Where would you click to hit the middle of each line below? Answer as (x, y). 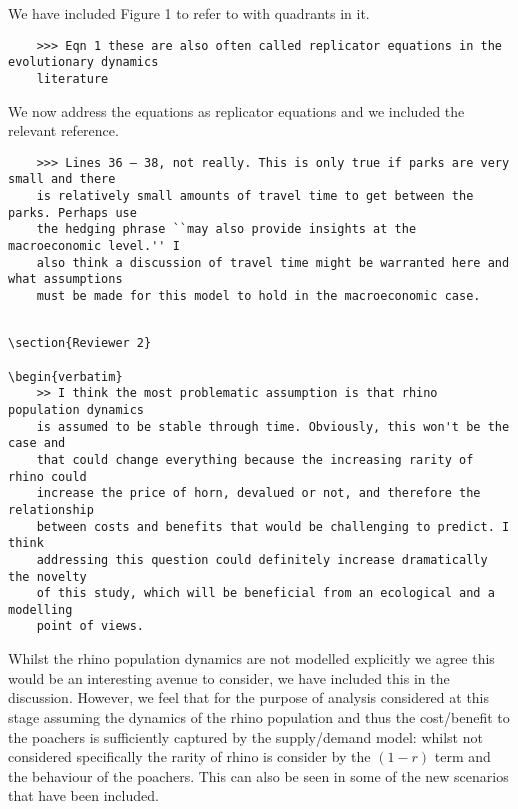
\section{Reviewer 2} (80, 343)
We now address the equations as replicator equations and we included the (236, 110)
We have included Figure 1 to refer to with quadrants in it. (189, 13)
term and (462, 756)
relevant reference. (63, 130)
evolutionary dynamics (83, 62)
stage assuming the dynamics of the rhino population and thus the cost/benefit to (259, 716)
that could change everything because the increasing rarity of (255, 459)
